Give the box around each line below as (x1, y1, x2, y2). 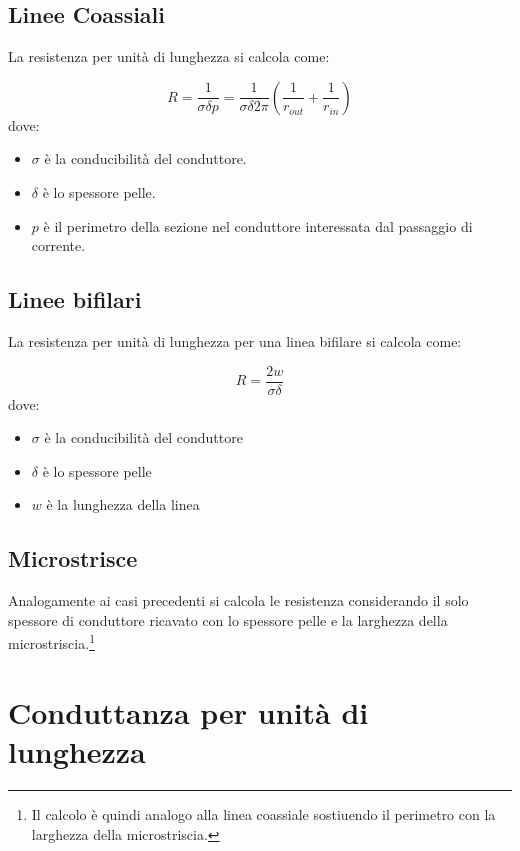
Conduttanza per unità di (8, 691, 369, 732)
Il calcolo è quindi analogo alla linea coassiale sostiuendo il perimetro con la (31, 803, 496, 824)
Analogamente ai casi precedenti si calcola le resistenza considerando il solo (8, 590, 469, 611)
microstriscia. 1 (8, 630, 95, 654)
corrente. (31, 235, 86, 256)
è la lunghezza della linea (46, 494, 200, 515)
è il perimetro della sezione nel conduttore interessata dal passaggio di (43, 215, 473, 236)
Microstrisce (8, 543, 138, 574)
